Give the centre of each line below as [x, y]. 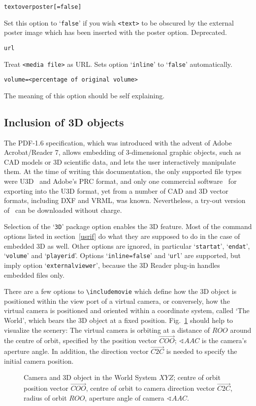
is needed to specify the [202, 351]
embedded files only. [34, 275]
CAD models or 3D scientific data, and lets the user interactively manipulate [120, 161]
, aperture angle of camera [125, 397]
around [241, 330]
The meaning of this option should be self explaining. [84, 95]
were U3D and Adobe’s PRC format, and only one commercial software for [120, 181]
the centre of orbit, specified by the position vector [80, 340]
